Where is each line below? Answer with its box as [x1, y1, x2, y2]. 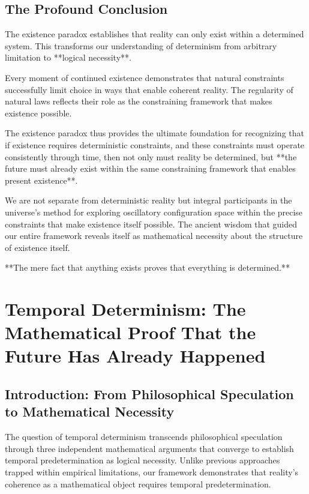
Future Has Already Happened [5, 343, 266, 368]
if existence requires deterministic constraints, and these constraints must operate [5, 138, 305, 151]
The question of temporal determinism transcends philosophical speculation [5, 430, 283, 443]
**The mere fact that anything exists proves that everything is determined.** [5, 261, 290, 274]
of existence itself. [5, 241, 70, 253]
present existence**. [5, 173, 78, 186]
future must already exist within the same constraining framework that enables [5, 162, 296, 175]
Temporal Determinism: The [5, 297, 246, 321]
